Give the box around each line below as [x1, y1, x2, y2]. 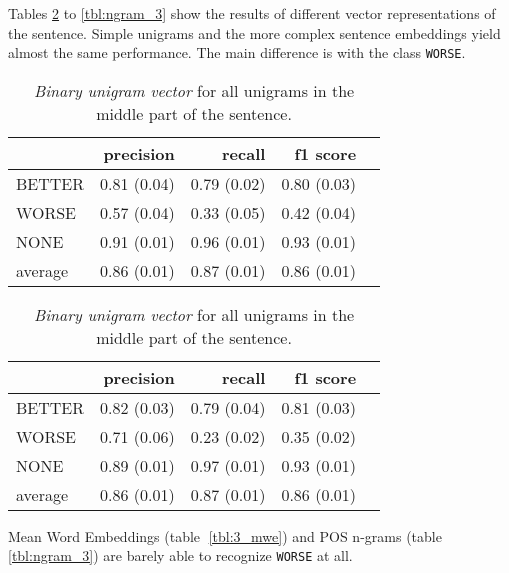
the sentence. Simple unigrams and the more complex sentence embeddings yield [8, 22, 501, 43]
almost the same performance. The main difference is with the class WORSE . [8, 42, 466, 63]
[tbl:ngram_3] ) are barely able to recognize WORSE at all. [8, 545, 353, 566]
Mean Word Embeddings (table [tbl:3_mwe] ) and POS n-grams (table [8, 525, 442, 546]
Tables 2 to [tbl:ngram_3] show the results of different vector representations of [8, 3, 496, 23]
